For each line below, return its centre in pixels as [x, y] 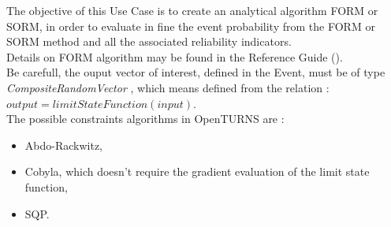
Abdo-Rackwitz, [63, 145]
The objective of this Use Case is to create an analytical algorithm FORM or [192, 10]
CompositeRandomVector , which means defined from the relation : [168, 87]
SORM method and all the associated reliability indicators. [149, 41]
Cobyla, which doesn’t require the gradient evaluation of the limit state [197, 171]
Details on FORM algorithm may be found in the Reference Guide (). [175, 56]
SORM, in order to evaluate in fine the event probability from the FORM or [191, 26]
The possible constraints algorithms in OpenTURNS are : [145, 119]
